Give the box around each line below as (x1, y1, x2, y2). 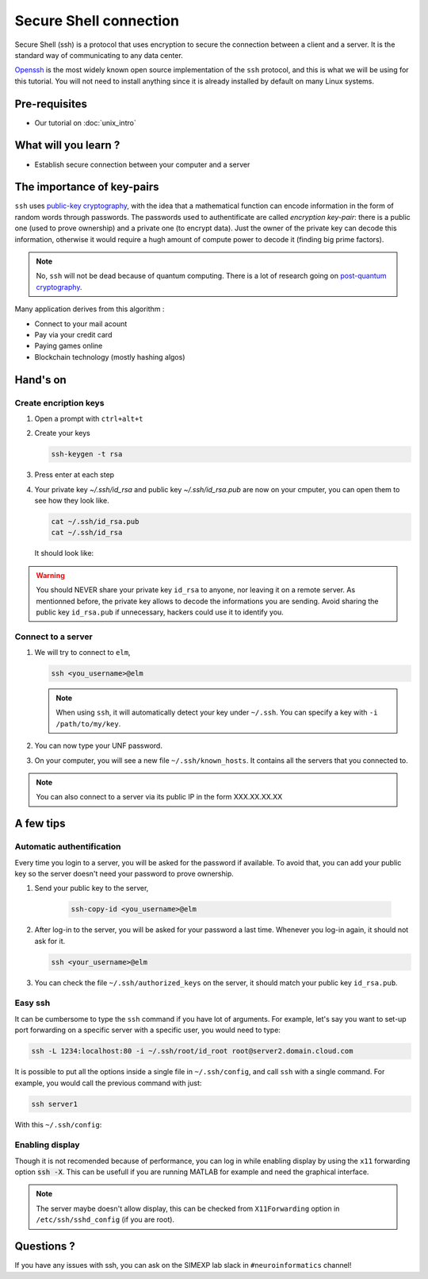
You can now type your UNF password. (34, 741, 162, 750)
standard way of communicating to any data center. (14, 50, 184, 60)
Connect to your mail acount (34, 318, 128, 329)
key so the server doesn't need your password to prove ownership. (14, 869, 234, 878)
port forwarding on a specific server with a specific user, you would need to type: (14, 1025, 281, 1035)
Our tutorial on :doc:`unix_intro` (34, 117, 136, 127)
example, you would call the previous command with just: (14, 1078, 202, 1088)
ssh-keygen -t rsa (51, 449, 123, 459)
